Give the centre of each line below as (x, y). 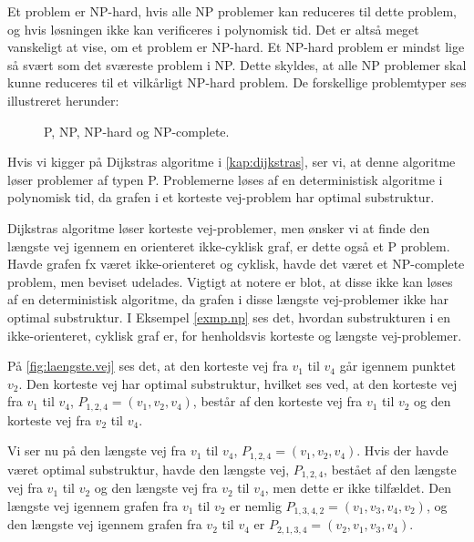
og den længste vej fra (156, 488)
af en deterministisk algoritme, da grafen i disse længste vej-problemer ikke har (228, 299)
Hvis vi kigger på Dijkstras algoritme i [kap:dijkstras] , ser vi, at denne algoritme (232, 162)
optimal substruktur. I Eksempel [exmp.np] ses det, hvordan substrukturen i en (229, 317)
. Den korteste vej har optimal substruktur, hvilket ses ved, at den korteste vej (238, 383)
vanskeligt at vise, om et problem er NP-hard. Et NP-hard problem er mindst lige (236, 47)
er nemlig (256, 505)
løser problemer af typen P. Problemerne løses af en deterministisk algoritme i (225, 179)
